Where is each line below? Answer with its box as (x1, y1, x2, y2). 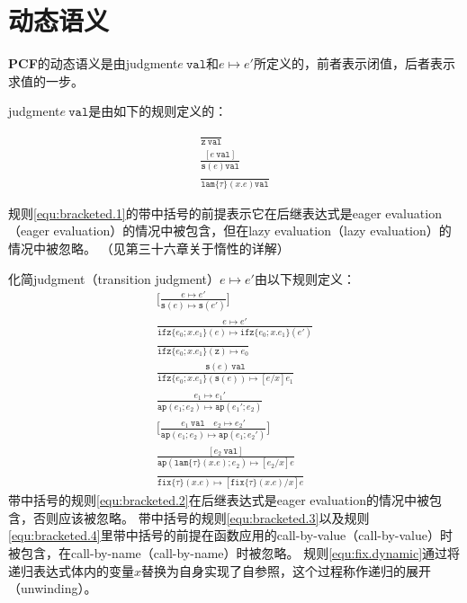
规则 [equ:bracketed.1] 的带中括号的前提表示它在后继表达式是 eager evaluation (8, 203, 442, 222)
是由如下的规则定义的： (88, 102, 228, 120)
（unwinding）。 (8, 579, 97, 598)
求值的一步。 (8, 71, 84, 90)
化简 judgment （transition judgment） (8, 269, 220, 288)
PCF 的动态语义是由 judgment (8, 54, 178, 73)
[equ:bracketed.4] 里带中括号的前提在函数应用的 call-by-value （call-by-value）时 (8, 526, 453, 545)
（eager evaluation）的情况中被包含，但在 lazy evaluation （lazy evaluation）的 (8, 221, 452, 240)
